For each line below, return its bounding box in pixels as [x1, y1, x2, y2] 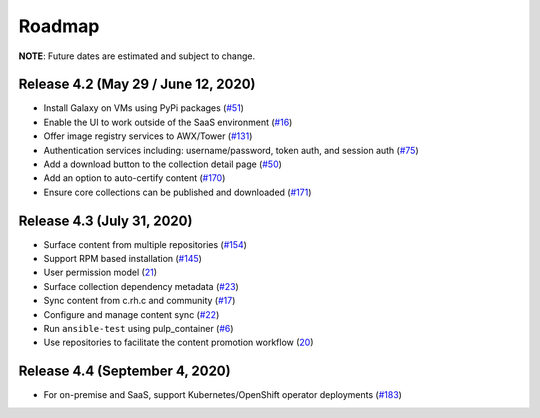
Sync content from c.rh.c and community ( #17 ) [43, 295, 236, 307]
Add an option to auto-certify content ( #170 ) [43, 172, 226, 184]
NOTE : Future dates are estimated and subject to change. [18, 50, 255, 62]
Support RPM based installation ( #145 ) [43, 253, 202, 265]
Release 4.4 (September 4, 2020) [18, 363, 231, 380]
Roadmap [18, 15, 100, 37]
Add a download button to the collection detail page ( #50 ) [43, 158, 282, 170]
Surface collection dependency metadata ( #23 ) [43, 280, 239, 292]
